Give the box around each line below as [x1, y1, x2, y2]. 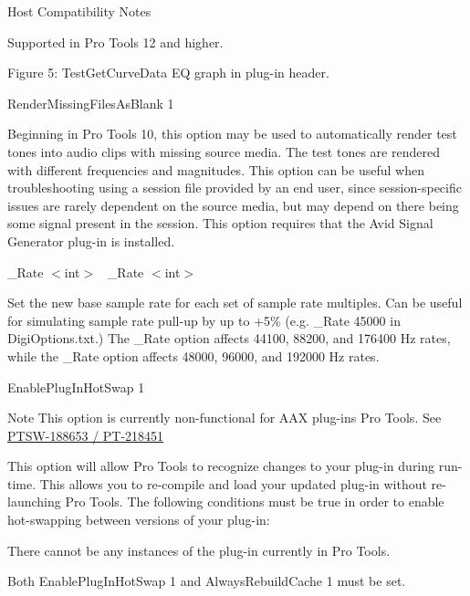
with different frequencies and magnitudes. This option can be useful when [7, 160, 424, 179]
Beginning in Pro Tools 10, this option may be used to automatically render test [7, 124, 457, 143]
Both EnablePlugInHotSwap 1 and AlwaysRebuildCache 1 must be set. [7, 571, 406, 591]
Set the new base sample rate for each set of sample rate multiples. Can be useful [7, 293, 463, 312]
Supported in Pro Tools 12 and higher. [7, 32, 224, 51]
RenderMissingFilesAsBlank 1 [7, 93, 174, 112]
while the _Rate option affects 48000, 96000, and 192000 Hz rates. [7, 346, 380, 365]
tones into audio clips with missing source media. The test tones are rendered [7, 141, 440, 161]
